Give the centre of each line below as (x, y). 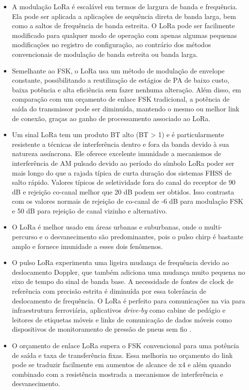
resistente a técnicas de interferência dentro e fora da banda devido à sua (120, 144)
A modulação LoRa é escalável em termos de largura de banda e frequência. (125, 6)
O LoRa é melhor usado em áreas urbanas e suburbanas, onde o (107, 227)
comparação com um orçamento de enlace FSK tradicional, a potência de (121, 99)
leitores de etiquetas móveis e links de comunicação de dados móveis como (122, 319)
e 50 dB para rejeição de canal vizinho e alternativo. (90, 210)
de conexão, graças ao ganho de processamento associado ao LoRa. (111, 118)
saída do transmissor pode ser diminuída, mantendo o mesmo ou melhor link (126, 108)
